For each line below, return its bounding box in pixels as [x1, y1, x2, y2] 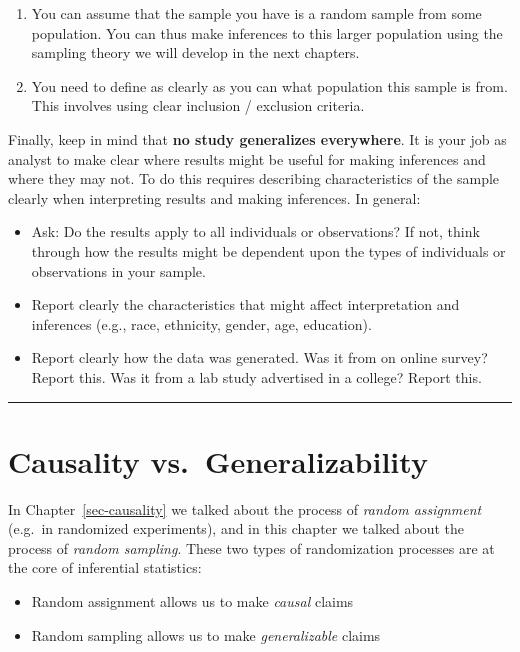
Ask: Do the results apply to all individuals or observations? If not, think [31, 221, 480, 242]
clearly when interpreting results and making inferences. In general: [8, 187, 421, 208]
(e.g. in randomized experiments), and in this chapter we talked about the [8, 518, 465, 539]
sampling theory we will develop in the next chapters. [31, 42, 360, 63]
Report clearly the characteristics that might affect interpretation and [31, 294, 460, 315]
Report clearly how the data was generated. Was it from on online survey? [31, 347, 488, 368]
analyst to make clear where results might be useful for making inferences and [8, 148, 486, 169]
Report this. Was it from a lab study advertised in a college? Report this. [31, 366, 482, 387]
